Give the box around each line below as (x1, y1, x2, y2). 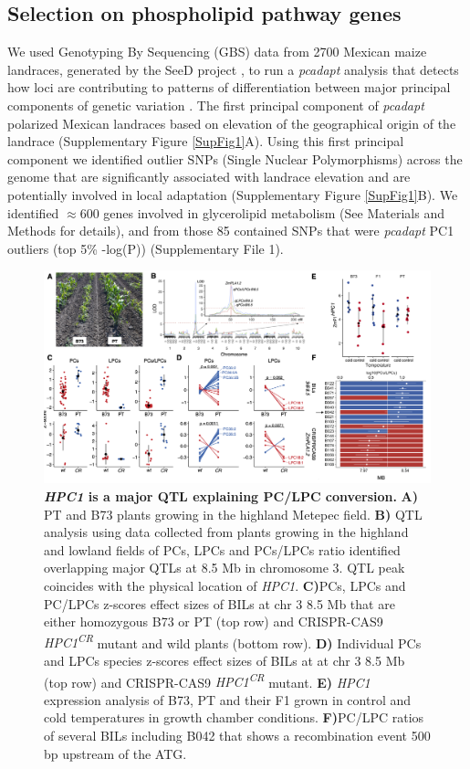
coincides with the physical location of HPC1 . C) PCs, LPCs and (44, 576, 406, 595)
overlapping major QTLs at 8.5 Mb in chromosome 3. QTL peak (44, 558, 405, 577)
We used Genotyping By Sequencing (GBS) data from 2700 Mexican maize (7, 42, 427, 61)
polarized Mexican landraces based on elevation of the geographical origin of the (7, 113, 456, 132)
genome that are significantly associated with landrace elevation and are (7, 167, 411, 186)
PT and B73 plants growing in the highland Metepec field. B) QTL (44, 504, 423, 523)
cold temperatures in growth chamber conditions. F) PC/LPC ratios (44, 708, 424, 727)
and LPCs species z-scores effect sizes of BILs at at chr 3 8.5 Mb (44, 651, 405, 670)
